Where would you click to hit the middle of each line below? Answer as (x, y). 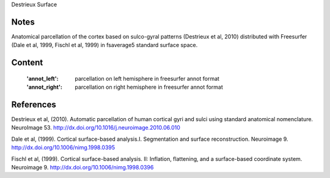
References (34, 104)
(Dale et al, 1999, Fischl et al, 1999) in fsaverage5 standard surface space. (105, 45)
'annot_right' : (44, 87)
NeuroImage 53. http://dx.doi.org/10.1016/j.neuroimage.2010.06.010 (96, 128)
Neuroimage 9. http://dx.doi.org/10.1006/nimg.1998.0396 (82, 167)
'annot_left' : (42, 78)
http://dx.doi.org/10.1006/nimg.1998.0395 (63, 147)
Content (27, 63)
